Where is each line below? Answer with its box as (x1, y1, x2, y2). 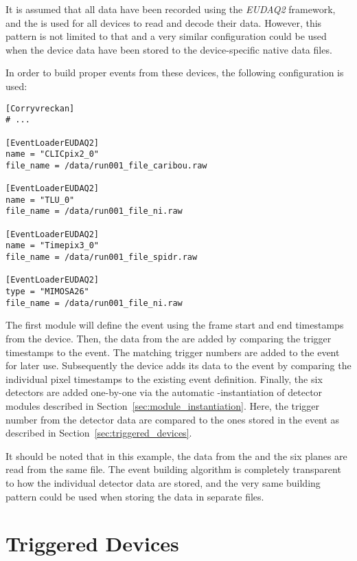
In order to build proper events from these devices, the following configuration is (5, 65, 344, 80)
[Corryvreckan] (5, 103, 75, 113)
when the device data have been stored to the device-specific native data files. (5, 42, 332, 56)
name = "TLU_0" (5, 195, 75, 205)
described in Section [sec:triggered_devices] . (5, 426, 192, 440)
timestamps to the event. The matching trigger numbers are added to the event (5, 344, 340, 359)
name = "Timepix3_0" (5, 241, 100, 251)
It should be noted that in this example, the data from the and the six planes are (5, 448, 347, 463)
